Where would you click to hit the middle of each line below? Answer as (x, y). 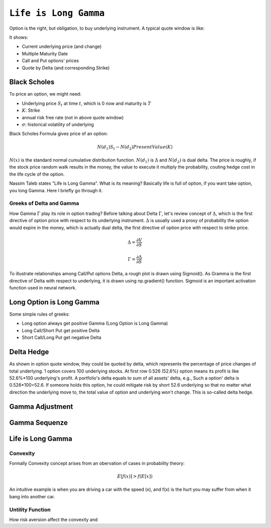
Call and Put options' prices (50, 61)
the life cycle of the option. (37, 174)
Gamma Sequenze (38, 423)
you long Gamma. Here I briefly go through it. (56, 190)
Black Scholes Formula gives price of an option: (58, 134)
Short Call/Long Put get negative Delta (61, 338)
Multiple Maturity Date (45, 53)
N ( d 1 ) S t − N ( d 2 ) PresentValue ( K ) (135, 147)
